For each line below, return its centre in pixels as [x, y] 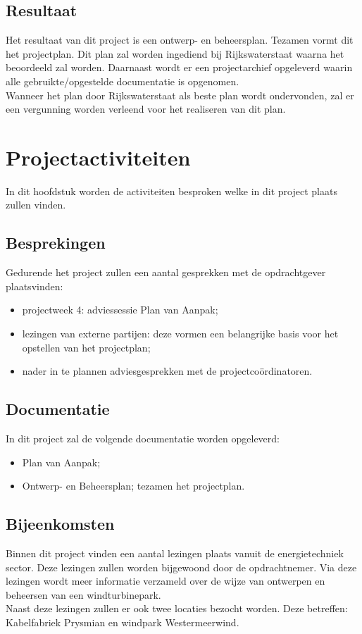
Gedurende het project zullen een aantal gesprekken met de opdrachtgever [166, 272]
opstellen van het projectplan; [86, 347]
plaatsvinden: [35, 286]
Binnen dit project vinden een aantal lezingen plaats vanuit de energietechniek [175, 553]
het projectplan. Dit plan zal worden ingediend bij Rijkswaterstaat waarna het [175, 53]
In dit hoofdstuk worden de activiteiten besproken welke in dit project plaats [171, 191]
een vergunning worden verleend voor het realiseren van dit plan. [146, 109]
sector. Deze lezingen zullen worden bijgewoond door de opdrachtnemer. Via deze [181, 567]
